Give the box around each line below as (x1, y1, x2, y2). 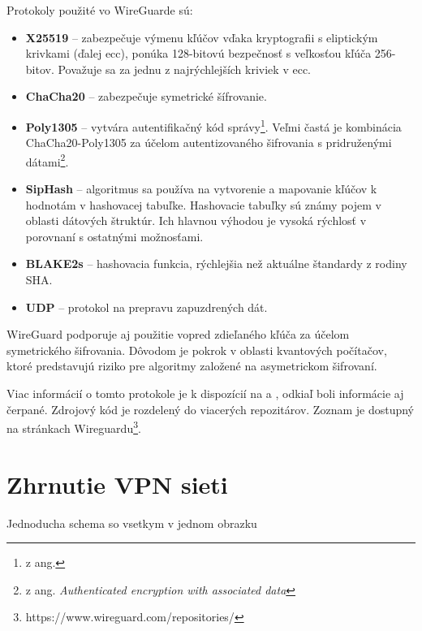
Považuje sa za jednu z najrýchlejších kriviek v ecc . (58, 60, 312, 77)
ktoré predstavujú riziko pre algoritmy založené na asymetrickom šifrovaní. (6, 357, 377, 374)
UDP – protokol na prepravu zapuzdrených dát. (25, 298, 268, 315)
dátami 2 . (25, 150, 69, 170)
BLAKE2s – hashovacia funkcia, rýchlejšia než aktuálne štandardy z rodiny (25, 255, 407, 272)
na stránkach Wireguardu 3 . (6, 417, 141, 436)
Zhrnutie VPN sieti (6, 467, 228, 500)
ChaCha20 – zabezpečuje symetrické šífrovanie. (25, 88, 267, 105)
